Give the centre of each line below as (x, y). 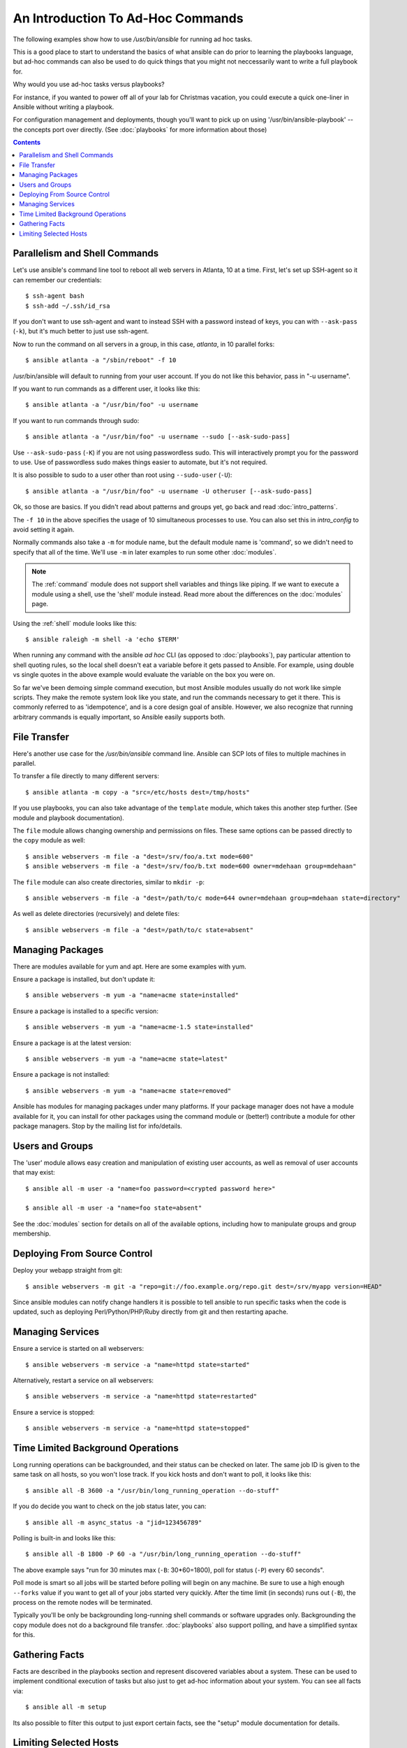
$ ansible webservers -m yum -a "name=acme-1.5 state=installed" (140, 1027)
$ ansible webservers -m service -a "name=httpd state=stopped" (138, 1428)
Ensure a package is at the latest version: (72, 1043)
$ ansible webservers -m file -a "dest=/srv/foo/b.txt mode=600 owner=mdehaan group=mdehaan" (191, 866)
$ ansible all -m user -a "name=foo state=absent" (114, 1208)
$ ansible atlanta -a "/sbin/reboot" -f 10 (101, 360)
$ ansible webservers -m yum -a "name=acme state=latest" (127, 1059)
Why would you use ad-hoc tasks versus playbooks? (89, 85)
